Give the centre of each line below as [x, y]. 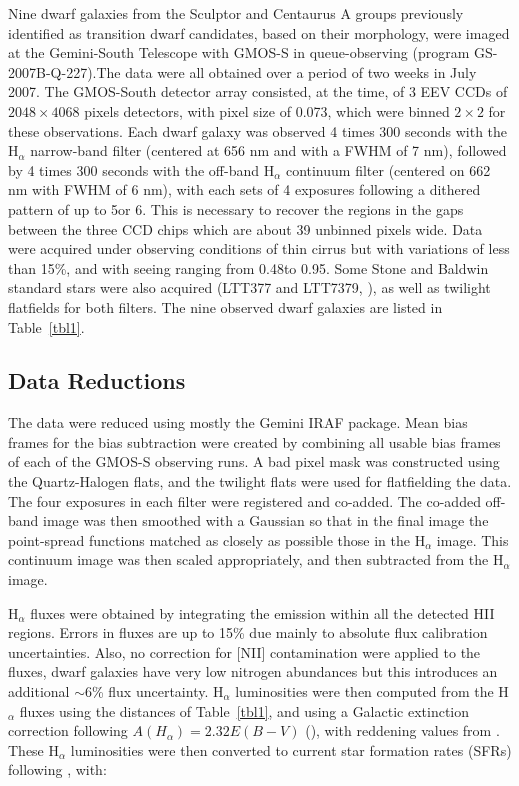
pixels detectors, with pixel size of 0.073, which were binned [267, 110]
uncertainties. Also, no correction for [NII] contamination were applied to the [244, 651]
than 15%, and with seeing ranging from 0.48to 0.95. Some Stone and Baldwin [248, 267]
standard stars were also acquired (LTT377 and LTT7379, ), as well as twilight [249, 287]
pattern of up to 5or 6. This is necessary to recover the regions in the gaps [236, 208]
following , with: [57, 769]
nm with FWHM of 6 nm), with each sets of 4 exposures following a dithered [244, 189]
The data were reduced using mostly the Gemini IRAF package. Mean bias [238, 422]
